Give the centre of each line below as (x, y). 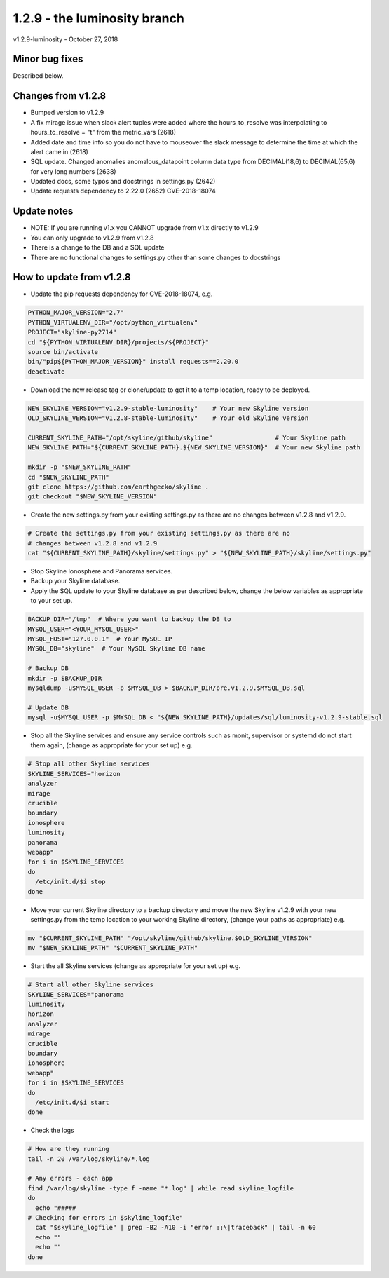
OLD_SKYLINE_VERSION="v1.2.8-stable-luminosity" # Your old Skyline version (168, 418)
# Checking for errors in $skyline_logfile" (105, 1218)
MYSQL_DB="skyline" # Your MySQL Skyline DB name (117, 649)
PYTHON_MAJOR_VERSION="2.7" (76, 313)
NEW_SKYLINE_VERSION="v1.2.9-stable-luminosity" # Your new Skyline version (168, 408)
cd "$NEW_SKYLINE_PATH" (69, 477)
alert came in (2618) (60, 151)
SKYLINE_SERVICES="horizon (74, 774)
